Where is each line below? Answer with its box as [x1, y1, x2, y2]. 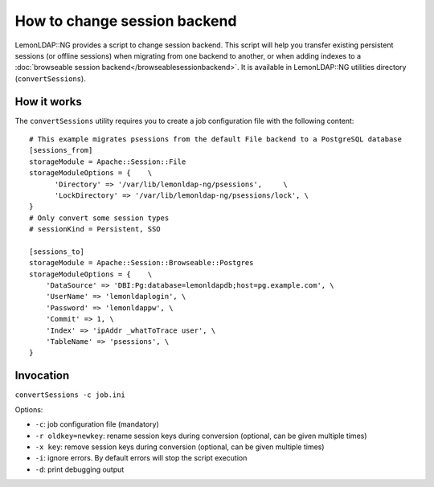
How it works [14, 95, 82, 108]
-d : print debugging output [35, 464, 125, 474]
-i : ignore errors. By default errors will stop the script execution [35, 453, 248, 463]
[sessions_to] [29, 247, 84, 256]
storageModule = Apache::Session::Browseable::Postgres [29, 258, 254, 268]
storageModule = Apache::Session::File [29, 157, 186, 166]
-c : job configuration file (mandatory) [35, 419, 160, 429]
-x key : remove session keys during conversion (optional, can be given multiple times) [35, 442, 325, 452]
